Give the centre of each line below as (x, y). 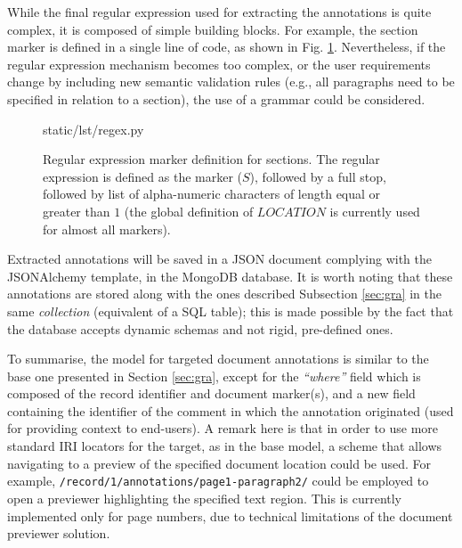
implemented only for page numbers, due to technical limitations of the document (230, 515)
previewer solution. (59, 533)
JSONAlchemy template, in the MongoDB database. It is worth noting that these (230, 276)
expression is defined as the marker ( (143, 176)
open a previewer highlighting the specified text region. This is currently (205, 498)
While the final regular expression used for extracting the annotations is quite (219, 12)
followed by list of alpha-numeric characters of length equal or (212, 194)
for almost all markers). (107, 229)
